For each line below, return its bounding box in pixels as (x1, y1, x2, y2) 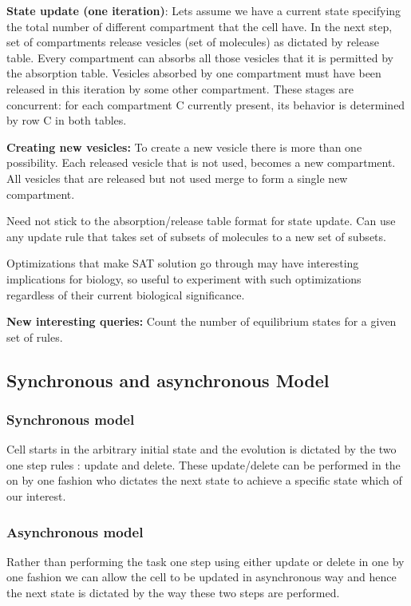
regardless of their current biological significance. (6, 286, 245, 303)
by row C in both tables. (6, 112, 127, 129)
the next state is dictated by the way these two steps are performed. (6, 584, 340, 601)
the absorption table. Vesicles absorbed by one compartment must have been (6, 65, 381, 81)
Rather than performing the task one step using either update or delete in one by (6, 553, 405, 569)
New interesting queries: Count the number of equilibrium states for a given (6, 313, 397, 330)
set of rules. (6, 328, 63, 345)
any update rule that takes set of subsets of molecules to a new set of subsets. (6, 228, 386, 244)
